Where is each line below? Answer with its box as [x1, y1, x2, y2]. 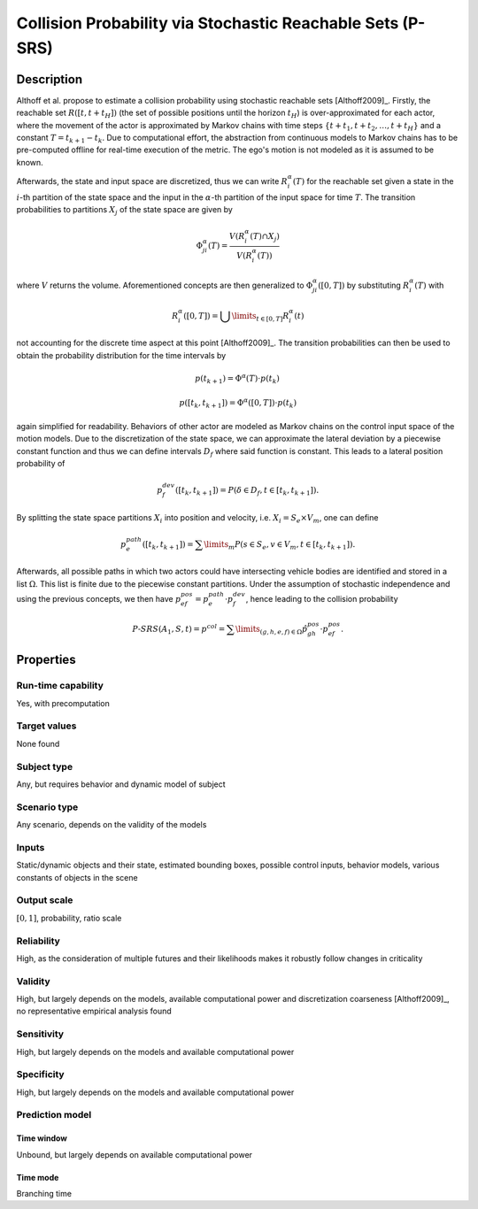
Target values [16, 720, 77, 732]
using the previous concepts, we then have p [16, 593, 181, 604]
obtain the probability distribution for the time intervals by [16, 350, 227, 360]
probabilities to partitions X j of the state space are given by [16, 204, 234, 217]
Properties [16, 652, 76, 667]
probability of [16, 458, 66, 468]
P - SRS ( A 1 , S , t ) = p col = [132, 622, 226, 636]
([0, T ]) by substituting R [317, 280, 410, 291]
